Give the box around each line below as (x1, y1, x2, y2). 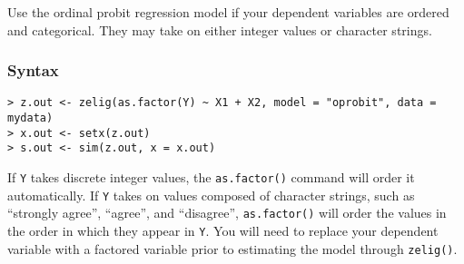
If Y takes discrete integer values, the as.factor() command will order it (7, 168, 415, 187)
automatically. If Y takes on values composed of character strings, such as (7, 185, 415, 204)
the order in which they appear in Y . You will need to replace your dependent (7, 221, 439, 240)
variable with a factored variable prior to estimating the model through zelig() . (7, 239, 458, 258)
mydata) (7, 112, 54, 125)
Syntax (7, 59, 59, 82)
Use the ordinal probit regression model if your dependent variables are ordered (7, 3, 449, 21)
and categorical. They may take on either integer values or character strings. (7, 20, 432, 39)
